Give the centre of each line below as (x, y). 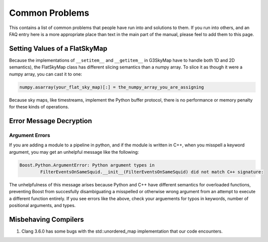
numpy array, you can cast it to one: (46, 74)
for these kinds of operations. (39, 106)
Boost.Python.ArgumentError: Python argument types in (87, 165)
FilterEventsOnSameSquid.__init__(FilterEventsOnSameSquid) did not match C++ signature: (152, 172)
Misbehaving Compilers (47, 219)
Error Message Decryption (50, 121)
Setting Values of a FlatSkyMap (58, 49)
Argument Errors (30, 135)
